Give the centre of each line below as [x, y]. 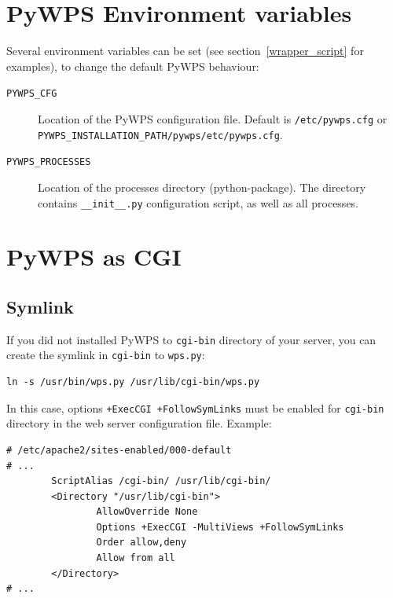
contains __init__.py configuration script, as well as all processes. [198, 202]
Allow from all [136, 558]
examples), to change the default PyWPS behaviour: [133, 66]
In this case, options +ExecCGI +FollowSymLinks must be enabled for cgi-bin [195, 407]
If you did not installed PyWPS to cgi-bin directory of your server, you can [191, 339]
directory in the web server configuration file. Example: [139, 423]
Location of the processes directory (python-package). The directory [202, 187]
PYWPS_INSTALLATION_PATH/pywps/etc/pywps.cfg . [160, 134]
